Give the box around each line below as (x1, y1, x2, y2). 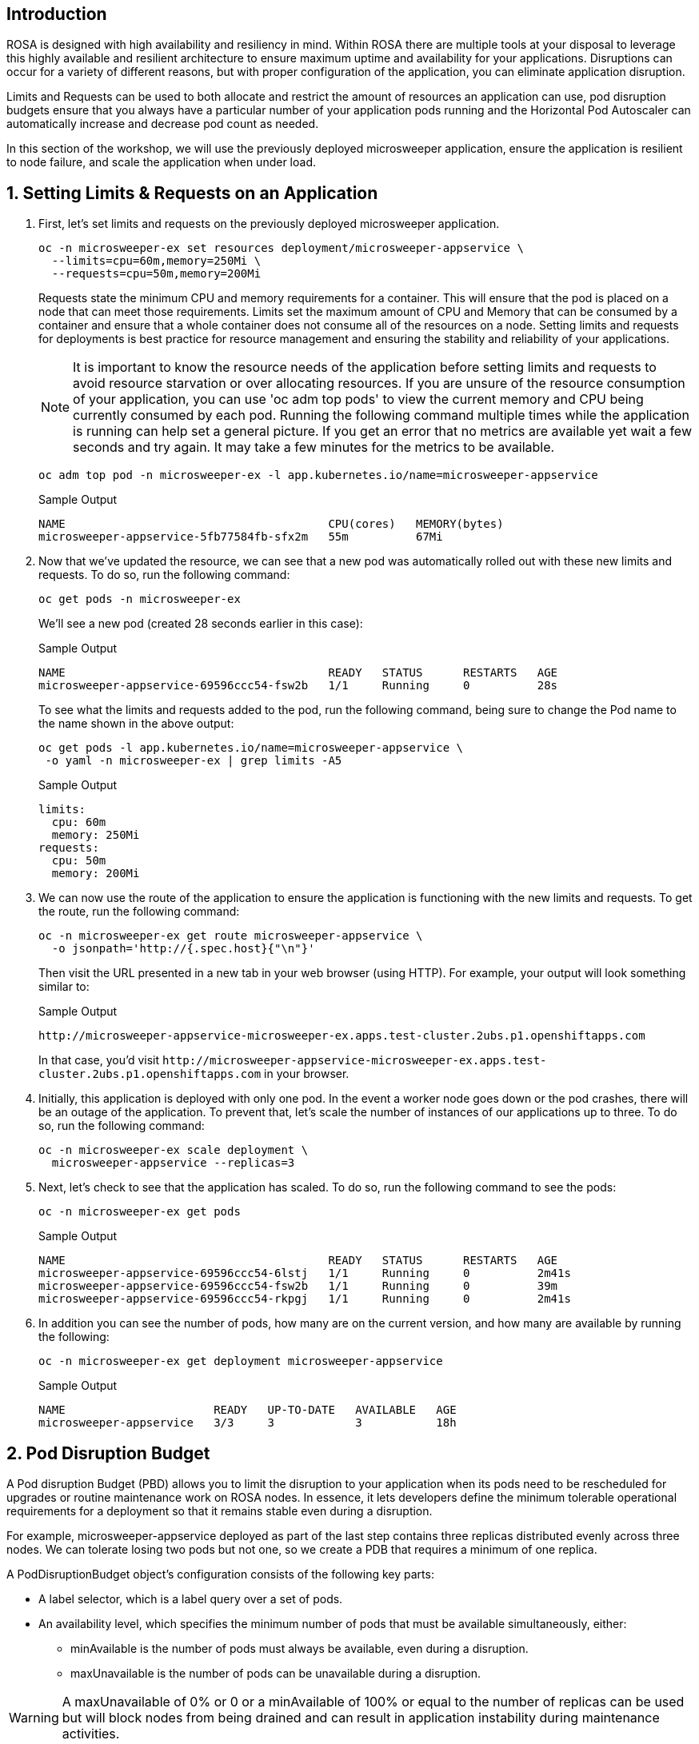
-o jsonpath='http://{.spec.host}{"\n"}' (51, 942, 315, 956)
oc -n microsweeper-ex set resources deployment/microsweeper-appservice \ (38, 241, 524, 255)
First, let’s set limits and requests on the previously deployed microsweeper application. (38, 217, 500, 231)
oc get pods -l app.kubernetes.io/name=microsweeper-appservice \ (38, 741, 464, 755)
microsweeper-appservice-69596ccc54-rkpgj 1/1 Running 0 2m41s (38, 1292, 571, 1306)
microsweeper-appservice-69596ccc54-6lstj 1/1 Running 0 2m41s (38, 1267, 571, 1280)
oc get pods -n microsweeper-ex (38, 593, 241, 606)
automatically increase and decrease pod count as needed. (6, 117, 319, 131)
